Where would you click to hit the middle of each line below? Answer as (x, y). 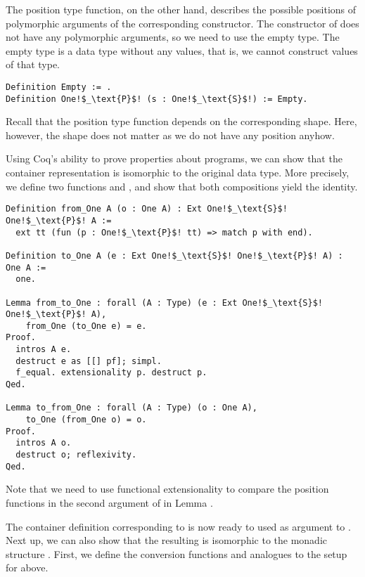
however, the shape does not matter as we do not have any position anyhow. (170, 135)
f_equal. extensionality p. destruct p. (111, 373)
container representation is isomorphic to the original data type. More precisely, (178, 173)
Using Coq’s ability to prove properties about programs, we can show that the (174, 158)
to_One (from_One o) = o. (86, 420)
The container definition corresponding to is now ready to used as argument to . (178, 526)
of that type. (33, 64)
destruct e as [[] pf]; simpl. (89, 361)
